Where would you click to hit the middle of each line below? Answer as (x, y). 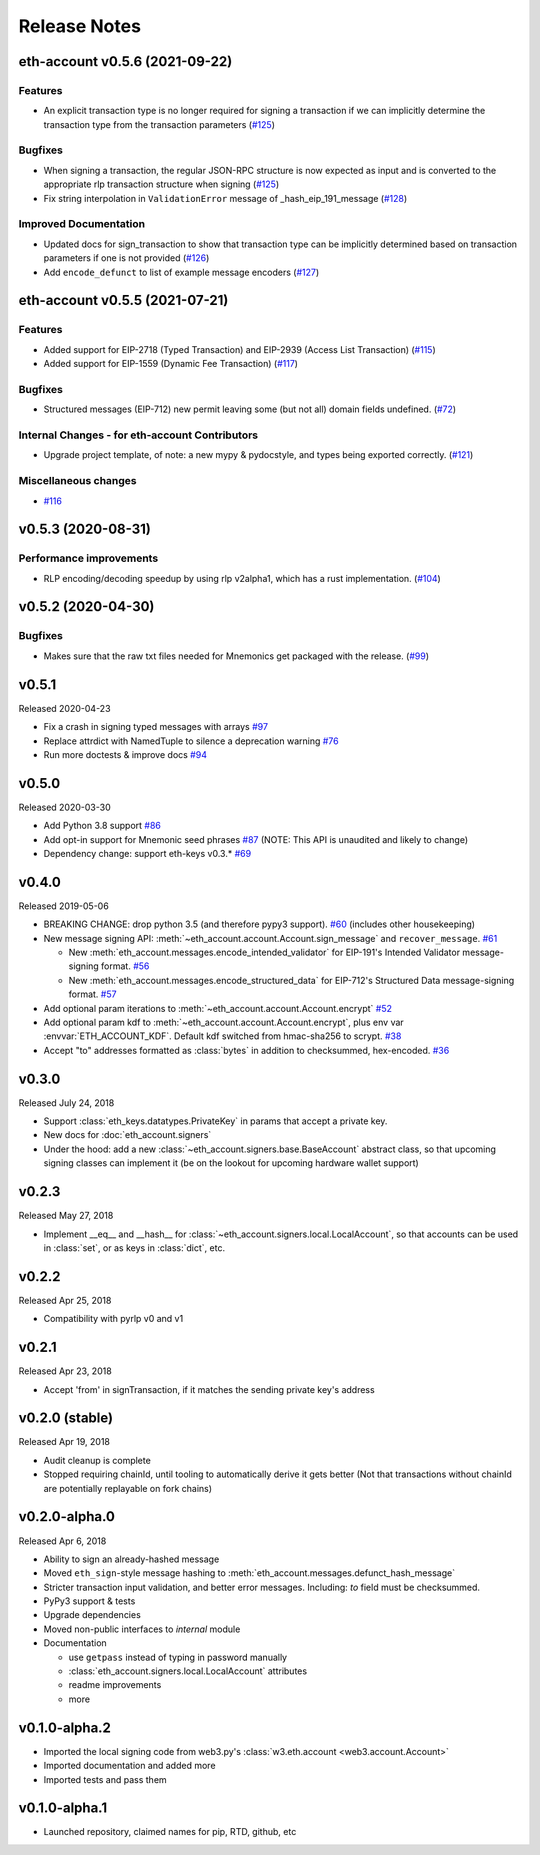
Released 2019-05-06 (63, 906)
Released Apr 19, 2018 (64, 1442)
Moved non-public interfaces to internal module (142, 1629)
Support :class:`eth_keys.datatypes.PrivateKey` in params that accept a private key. (215, 1121)
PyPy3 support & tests (89, 1601)
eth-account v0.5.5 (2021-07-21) (123, 300)
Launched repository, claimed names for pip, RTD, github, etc (170, 1832)
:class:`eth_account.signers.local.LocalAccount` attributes (188, 1671)
